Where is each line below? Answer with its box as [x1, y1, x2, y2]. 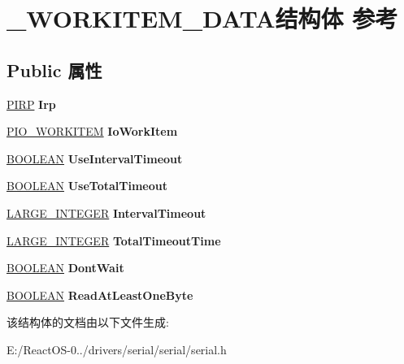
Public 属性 [7, 57, 102, 82]
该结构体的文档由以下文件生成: [7, 314, 169, 331]
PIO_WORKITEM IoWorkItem [7, 123, 178, 140]
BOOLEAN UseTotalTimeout [7, 177, 167, 194]
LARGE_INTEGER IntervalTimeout [7, 204, 206, 221]
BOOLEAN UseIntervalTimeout [7, 149, 183, 167]
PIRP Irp [7, 95, 56, 112]
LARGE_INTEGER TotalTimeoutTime [7, 232, 221, 249]
